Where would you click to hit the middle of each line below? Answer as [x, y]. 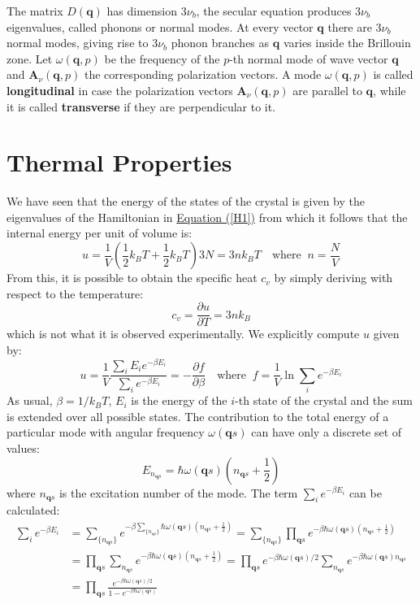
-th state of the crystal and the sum [324, 400]
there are [350, 26]
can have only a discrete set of [327, 432]
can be [365, 492]
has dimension [142, 11]
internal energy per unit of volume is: [100, 233]
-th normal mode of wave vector [309, 58]
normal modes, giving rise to [78, 43]
